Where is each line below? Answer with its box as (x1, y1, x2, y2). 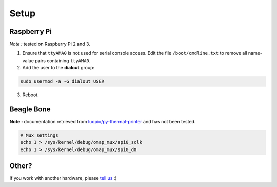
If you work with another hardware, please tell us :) (9, 175, 117, 181)
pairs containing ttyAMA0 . (35, 57, 91, 64)
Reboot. (22, 91, 39, 98)
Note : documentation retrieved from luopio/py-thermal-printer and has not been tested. (9, 119, 196, 125)
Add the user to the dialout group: (22, 65, 95, 71)
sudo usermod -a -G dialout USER (20, 79, 105, 84)
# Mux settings (20, 133, 58, 138)
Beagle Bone (9, 105, 51, 114)
